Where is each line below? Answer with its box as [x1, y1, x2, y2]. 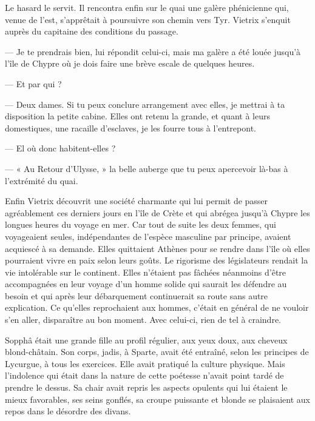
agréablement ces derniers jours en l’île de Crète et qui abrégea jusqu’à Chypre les [5, 206, 310, 219]
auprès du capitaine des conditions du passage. [5, 25, 178, 38]
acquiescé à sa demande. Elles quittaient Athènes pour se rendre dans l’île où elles [5, 242, 310, 254]
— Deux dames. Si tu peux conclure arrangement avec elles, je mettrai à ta [5, 98, 285, 110]
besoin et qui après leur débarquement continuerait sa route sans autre [5, 289, 268, 302]
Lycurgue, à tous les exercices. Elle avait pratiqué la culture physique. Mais [5, 357, 285, 370]
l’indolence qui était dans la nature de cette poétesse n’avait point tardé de [5, 369, 284, 382]
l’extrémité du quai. [5, 174, 78, 187]
